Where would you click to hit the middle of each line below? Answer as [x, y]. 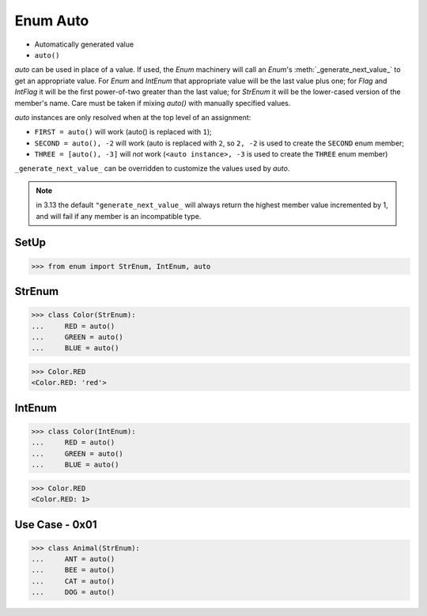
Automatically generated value [84, 44]
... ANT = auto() [73, 559]
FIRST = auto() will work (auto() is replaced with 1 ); [123, 132]
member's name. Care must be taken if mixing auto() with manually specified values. [153, 103]
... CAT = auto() [73, 581]
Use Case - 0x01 [56, 525]
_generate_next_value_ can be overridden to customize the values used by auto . [152, 168]
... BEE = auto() [73, 570]
